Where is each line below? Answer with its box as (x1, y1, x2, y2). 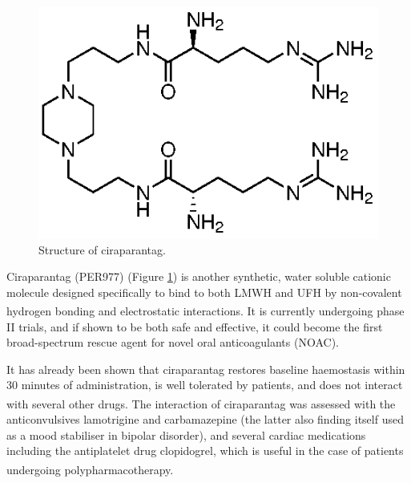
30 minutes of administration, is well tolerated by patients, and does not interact (6, 376, 403, 393)
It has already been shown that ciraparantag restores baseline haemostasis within (6, 360, 405, 377)
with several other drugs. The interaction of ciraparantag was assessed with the (6, 395, 396, 412)
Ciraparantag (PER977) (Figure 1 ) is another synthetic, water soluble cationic (6, 268, 391, 285)
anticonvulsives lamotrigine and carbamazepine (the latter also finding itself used (6, 411, 404, 428)
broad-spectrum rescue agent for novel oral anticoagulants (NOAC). (6, 334, 339, 351)
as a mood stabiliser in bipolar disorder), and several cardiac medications (6, 426, 366, 443)
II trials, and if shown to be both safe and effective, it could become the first (6, 318, 383, 335)
